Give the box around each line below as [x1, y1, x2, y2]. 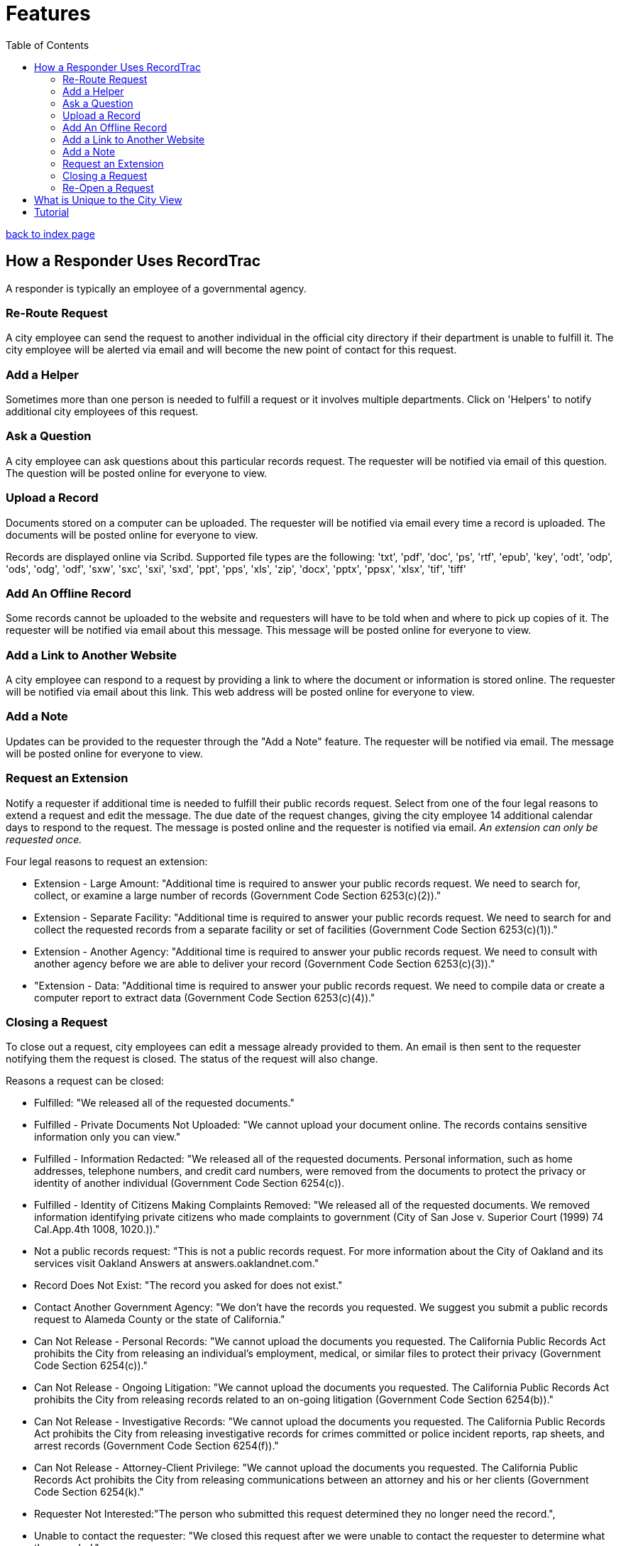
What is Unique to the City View [34, 193, 182, 206]
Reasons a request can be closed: [6, 1075, 165, 1087]
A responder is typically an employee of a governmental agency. [6, 282, 307, 295]
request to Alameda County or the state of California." [34, 1313, 285, 1326]
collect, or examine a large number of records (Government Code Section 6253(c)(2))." [34, 889, 441, 901]
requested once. [6, 833, 82, 845]
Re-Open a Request [62, 181, 154, 194]
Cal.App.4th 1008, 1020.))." [34, 1223, 160, 1236]
